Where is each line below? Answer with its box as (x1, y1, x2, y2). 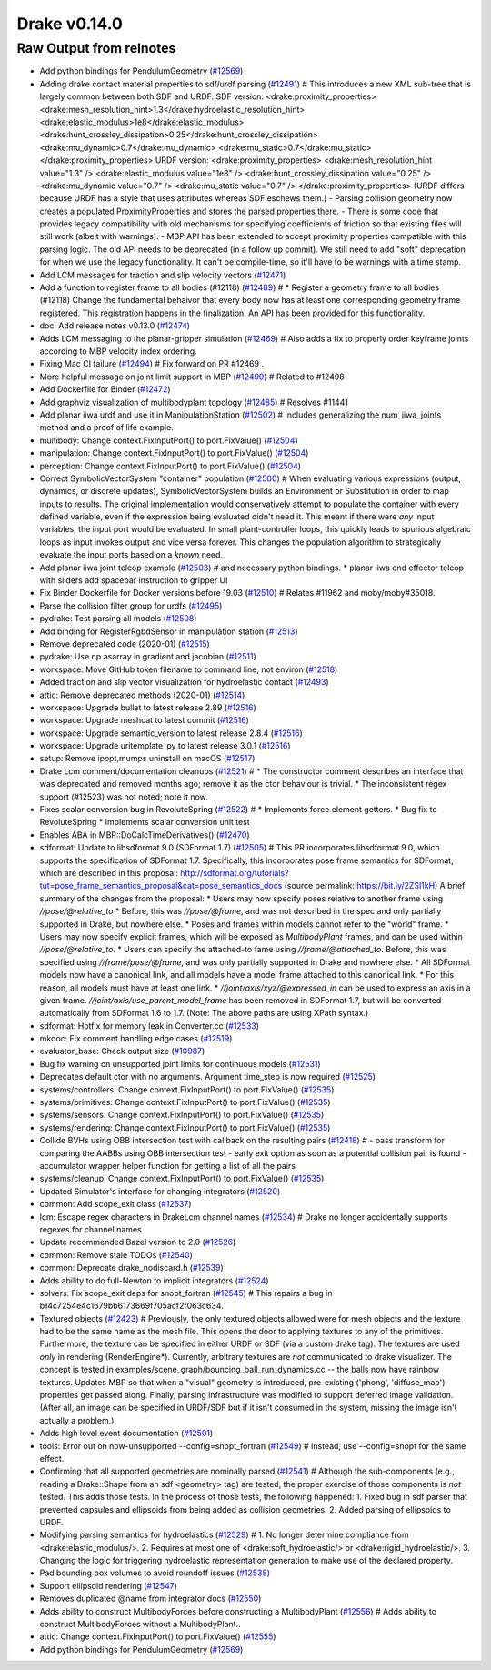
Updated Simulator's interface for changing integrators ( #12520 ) (39, 1185, 281, 1196)
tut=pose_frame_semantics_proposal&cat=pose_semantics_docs (39, 880, 283, 891)
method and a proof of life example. (39, 422, 175, 433)
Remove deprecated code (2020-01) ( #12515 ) (39, 638, 211, 649)
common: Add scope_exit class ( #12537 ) (39, 1199, 192, 1210)
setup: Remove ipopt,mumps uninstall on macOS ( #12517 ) (39, 753, 256, 764)
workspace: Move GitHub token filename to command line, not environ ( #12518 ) (39, 664, 338, 675)
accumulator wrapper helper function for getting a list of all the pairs (39, 1160, 296, 1171)
